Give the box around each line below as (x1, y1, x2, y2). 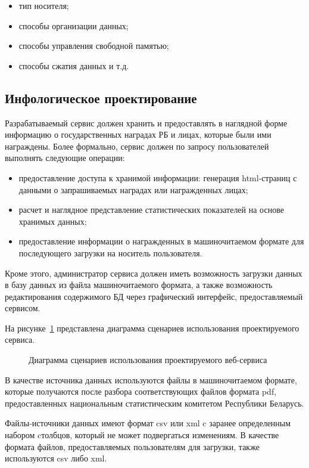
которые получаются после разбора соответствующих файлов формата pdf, (5, 385, 277, 398)
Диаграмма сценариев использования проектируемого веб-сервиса (29, 354, 267, 366)
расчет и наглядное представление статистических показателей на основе (18, 203, 284, 216)
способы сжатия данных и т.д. (18, 59, 129, 72)
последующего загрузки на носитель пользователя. (18, 246, 202, 259)
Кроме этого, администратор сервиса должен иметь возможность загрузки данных (5, 266, 302, 279)
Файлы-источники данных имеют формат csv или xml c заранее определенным (5, 417, 291, 429)
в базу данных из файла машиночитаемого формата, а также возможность (5, 278, 273, 291)
